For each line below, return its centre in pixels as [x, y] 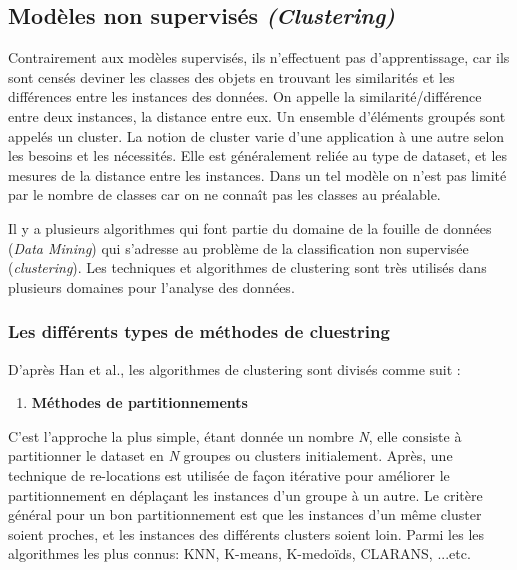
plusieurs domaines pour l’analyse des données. [151, 286]
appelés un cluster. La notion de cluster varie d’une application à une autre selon [256, 135]
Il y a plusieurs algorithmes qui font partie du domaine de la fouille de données [250, 227]
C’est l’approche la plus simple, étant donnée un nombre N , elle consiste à [235, 435]
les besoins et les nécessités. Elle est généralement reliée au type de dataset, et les [258, 155]
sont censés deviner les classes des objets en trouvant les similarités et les [231, 76]
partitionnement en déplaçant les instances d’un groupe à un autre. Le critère [245, 494]
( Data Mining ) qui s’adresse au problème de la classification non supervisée [238, 247]
